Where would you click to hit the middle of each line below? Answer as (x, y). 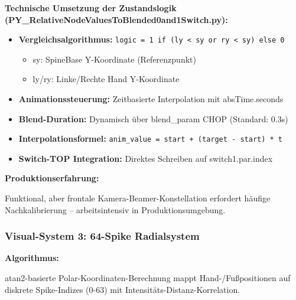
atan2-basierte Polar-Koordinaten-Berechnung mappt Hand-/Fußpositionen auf (148, 278)
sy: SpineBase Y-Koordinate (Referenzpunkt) (114, 59)
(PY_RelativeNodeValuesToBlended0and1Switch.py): (116, 19)
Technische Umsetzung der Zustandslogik (91, 8)
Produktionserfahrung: (52, 178)
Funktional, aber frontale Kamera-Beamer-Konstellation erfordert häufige (138, 198)
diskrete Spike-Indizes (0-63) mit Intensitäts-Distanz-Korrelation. (123, 289)
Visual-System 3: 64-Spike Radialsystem (102, 236)
